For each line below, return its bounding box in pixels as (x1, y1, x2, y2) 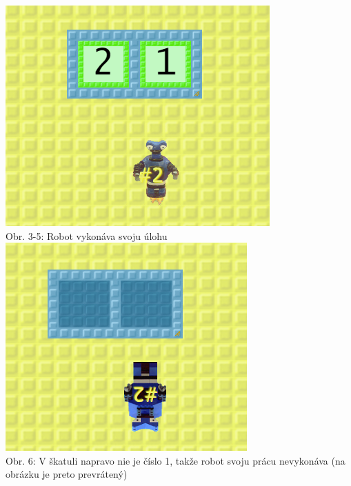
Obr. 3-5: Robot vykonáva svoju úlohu (6, 228, 168, 243)
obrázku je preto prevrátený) (6, 467, 128, 481)
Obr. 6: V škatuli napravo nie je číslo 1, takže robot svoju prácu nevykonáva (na (6, 453, 345, 467)
